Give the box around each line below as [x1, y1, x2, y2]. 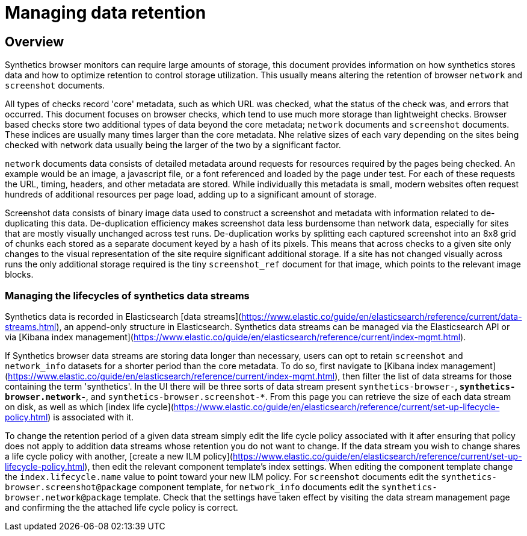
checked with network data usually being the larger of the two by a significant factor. [5, 140, 341, 151]
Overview [5, 34, 64, 49]
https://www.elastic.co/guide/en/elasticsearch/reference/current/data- [241, 311, 522, 322]
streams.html [5, 321, 57, 332]
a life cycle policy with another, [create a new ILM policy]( [5, 450, 233, 461]
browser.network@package [5, 492, 122, 502]
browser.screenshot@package [5, 482, 137, 492]
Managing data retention [5, 2, 206, 23]
